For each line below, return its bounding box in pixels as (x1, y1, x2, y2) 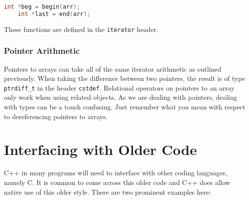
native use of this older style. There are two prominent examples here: (4, 186, 211, 197)
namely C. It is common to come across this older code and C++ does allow (4, 177, 231, 187)
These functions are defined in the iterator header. (4, 24, 159, 34)
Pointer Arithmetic (4, 45, 80, 57)
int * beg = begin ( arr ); (4, 3, 80, 10)
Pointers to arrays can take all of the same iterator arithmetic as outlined (4, 63, 221, 74)
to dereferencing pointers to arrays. (4, 111, 108, 121)
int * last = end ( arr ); (17, 10, 91, 17)
